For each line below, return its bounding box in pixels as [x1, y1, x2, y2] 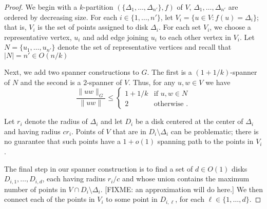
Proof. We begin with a [4, 2, 78, 12]
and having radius [4, 126, 61, 136]
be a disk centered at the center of [135, 116, 243, 127]
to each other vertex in [159, 31, 231, 42]
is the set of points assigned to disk [37, 22, 148, 32]
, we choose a [209, 22, 251, 32]
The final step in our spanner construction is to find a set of [4, 163, 193, 174]
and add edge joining [83, 31, 149, 42]
